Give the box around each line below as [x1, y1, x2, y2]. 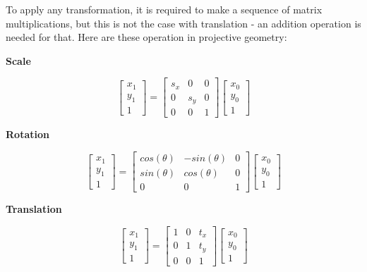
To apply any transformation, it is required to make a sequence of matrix [6, 2, 323, 16]
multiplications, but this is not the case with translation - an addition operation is [6, 16, 361, 30]
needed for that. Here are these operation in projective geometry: [6, 30, 287, 44]
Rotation [6, 127, 49, 142]
